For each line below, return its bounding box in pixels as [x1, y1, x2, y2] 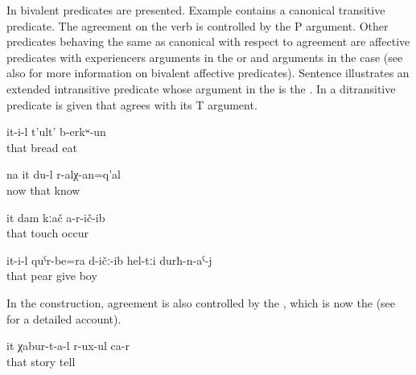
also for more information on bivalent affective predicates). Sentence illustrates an [6, 64, 410, 81]
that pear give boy [6, 267, 97, 284]
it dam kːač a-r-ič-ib [6, 208, 105, 225]
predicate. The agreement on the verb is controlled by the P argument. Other [6, 17, 389, 34]
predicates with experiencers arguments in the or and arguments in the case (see [6, 48, 403, 65]
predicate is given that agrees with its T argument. [6, 96, 257, 113]
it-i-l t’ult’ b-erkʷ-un [6, 123, 106, 140]
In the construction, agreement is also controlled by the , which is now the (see [6, 294, 396, 311]
